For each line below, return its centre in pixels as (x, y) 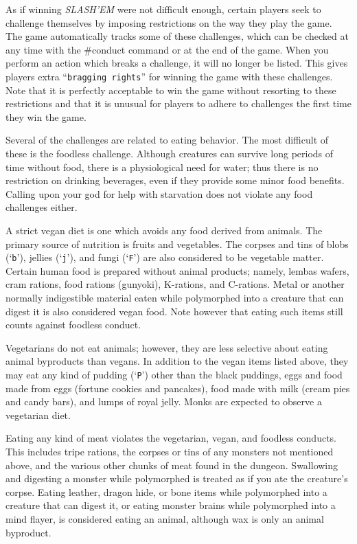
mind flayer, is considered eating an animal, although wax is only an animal (165, 518)
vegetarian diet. (38, 415)
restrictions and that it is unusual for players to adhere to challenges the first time (178, 103)
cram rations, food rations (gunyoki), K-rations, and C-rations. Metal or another (175, 284)
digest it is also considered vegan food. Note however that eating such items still (174, 311)
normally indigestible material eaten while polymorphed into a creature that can (175, 297)
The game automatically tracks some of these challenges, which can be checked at (177, 36)
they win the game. (46, 116)
